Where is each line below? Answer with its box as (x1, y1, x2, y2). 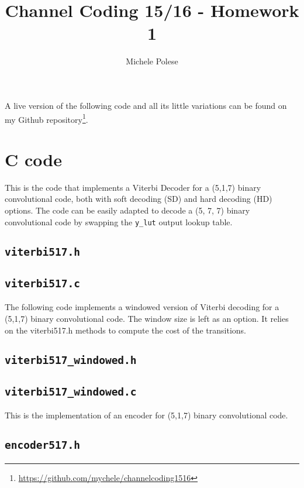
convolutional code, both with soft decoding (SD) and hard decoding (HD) (5, 193, 272, 205)
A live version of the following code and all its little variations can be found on (5, 99, 287, 111)
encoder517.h (5, 439, 80, 452)
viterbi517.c (5, 277, 80, 290)
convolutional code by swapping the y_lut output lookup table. (5, 215, 233, 228)
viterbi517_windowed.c (5, 385, 137, 398)
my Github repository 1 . (5, 111, 88, 125)
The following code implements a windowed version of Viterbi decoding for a (5, 301, 279, 313)
